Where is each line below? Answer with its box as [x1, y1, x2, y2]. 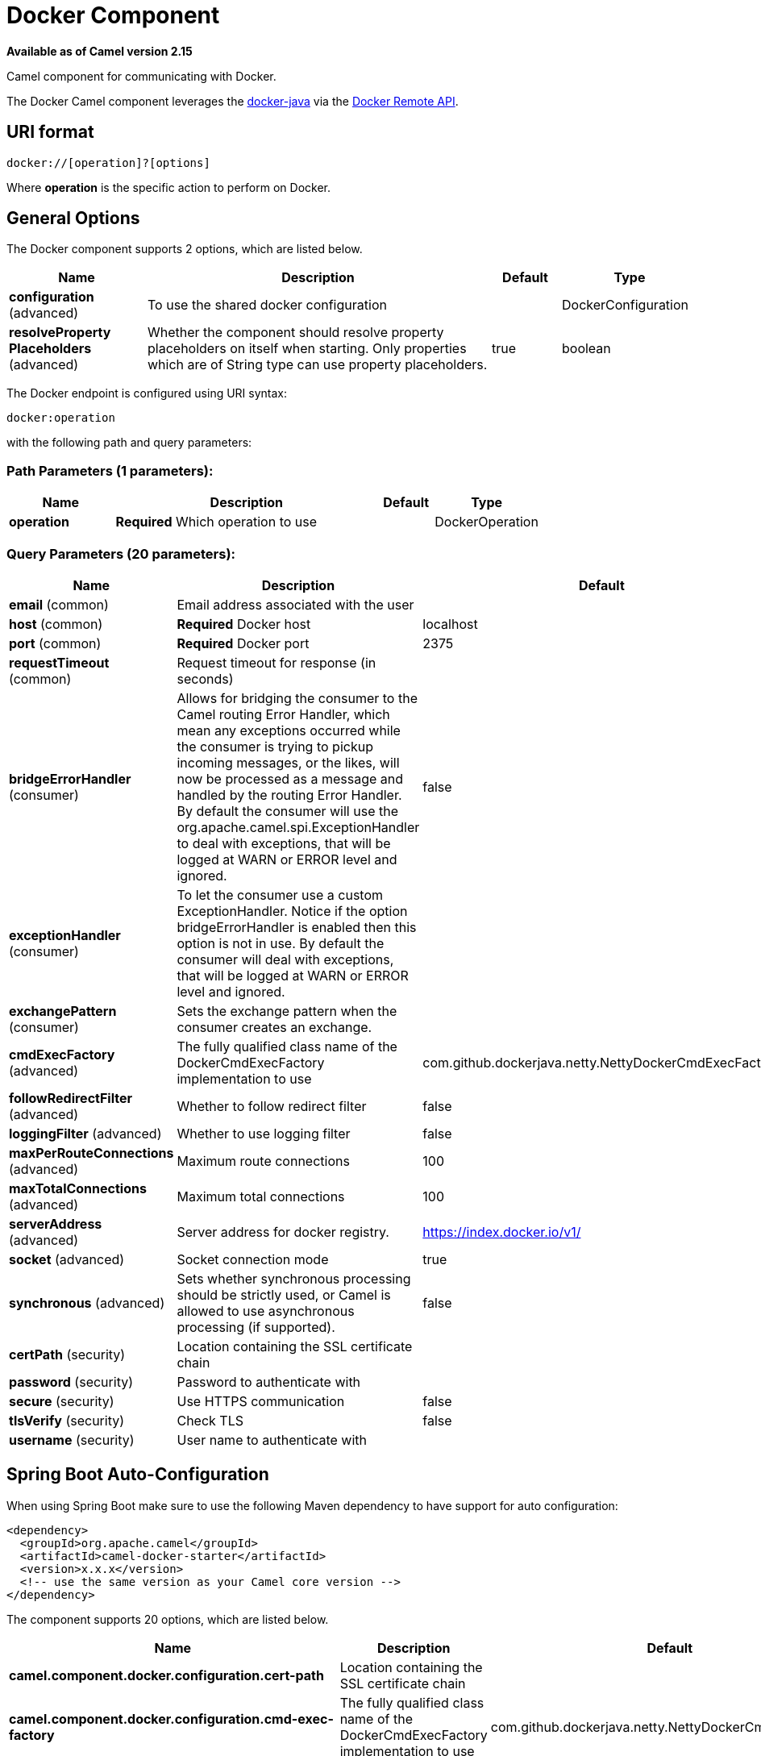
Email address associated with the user [177, 596, 414, 613]
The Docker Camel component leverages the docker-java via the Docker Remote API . [6, 94, 459, 108]
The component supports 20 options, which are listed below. [6, 1612, 329, 1626]
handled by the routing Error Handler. [177, 786, 402, 803]
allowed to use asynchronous [177, 1302, 355, 1319]
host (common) [9, 615, 103, 632]
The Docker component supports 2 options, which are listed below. [6, 242, 363, 256]
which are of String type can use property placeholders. [148, 356, 488, 373]
